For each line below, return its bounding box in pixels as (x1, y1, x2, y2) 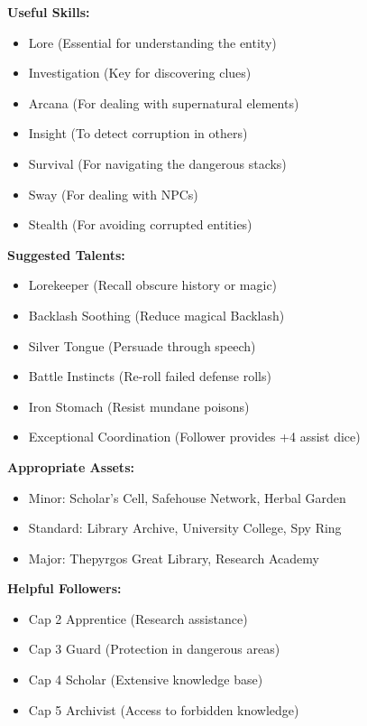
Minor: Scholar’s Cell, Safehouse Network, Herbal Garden (28, 488, 346, 507)
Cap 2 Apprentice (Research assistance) (28, 609, 248, 628)
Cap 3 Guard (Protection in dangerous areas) (28, 639, 280, 658)
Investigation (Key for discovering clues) (28, 63, 252, 82)
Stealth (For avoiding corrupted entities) (28, 215, 252, 234)
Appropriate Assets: (7, 457, 134, 476)
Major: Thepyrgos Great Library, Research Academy (28, 548, 319, 567)
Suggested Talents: (7, 245, 125, 264)
